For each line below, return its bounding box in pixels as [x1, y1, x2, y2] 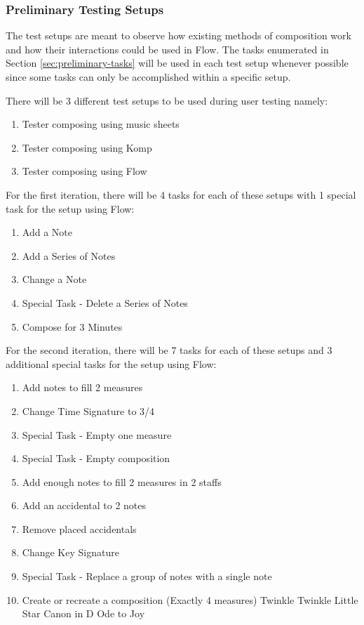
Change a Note [22, 272, 87, 287]
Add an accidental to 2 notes [22, 498, 147, 513]
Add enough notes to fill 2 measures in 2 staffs [22, 474, 222, 489]
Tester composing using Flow [22, 164, 147, 178]
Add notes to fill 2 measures [22, 380, 143, 395]
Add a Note [22, 225, 72, 239]
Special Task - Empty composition [22, 451, 170, 466]
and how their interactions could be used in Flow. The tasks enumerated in [6, 41, 329, 56]
